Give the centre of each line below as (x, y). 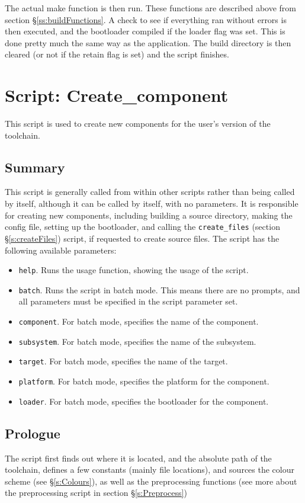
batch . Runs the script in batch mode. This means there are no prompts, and (159, 289)
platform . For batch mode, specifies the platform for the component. (144, 381)
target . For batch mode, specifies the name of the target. (123, 361)
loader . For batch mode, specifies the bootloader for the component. (144, 401)
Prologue (33, 433)
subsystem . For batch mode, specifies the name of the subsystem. (137, 341)
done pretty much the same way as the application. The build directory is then (148, 42)
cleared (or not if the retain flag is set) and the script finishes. (117, 54)
